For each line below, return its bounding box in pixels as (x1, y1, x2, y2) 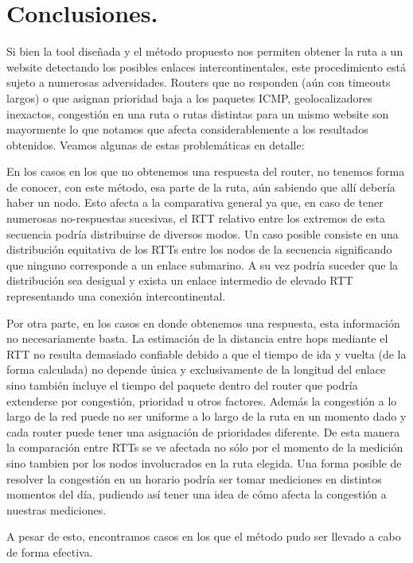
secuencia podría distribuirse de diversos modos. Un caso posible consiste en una (6, 225, 399, 242)
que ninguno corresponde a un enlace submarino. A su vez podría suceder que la (6, 256, 399, 273)
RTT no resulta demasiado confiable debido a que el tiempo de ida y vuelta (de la (6, 345, 407, 362)
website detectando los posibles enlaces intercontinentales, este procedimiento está (6, 58, 406, 75)
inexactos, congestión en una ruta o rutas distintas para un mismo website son (6, 105, 389, 122)
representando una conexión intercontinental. (6, 288, 226, 305)
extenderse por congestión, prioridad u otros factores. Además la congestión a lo (6, 392, 397, 409)
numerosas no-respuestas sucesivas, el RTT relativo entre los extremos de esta (6, 210, 385, 227)
